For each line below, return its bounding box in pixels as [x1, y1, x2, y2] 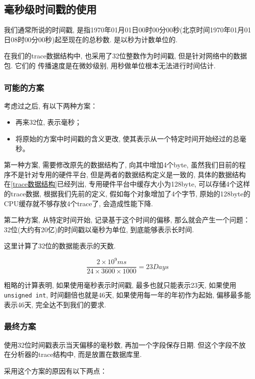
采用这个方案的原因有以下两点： [4, 365, 107, 376]
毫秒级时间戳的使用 [4, 1, 97, 17]
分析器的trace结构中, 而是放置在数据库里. [10, 349, 142, 359]
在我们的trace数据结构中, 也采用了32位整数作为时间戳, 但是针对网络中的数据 [4, 51, 247, 61]
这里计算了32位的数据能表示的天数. [4, 241, 116, 251]
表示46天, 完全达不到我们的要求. [4, 299, 106, 309]
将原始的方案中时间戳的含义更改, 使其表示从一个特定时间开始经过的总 [15, 133, 240, 143]
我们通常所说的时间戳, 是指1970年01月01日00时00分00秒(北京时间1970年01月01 [4, 25, 251, 35]
